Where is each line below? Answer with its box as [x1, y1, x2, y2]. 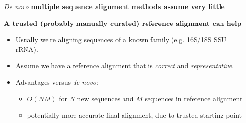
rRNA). [15, 44, 38, 54]
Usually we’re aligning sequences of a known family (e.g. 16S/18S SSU [15, 34, 227, 45]
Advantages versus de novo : [15, 76, 98, 87]
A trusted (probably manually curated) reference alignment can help [4, 18, 242, 28]
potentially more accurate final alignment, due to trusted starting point [27, 110, 242, 120]
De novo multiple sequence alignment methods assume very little [4, 1, 225, 11]
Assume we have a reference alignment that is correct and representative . [15, 60, 234, 71]
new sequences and [77, 93, 134, 103]
